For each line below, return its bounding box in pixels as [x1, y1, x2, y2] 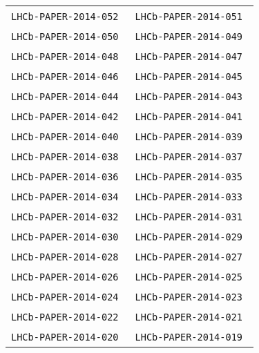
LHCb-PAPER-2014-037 [135, 151, 243, 162]
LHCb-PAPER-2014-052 [11, 11, 119, 22]
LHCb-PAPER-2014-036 [11, 171, 119, 182]
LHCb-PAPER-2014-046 [11, 71, 119, 82]
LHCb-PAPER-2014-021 [135, 312, 243, 323]
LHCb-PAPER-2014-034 [11, 191, 119, 202]
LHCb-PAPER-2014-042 [11, 111, 119, 122]
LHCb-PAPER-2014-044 [11, 91, 119, 102]
